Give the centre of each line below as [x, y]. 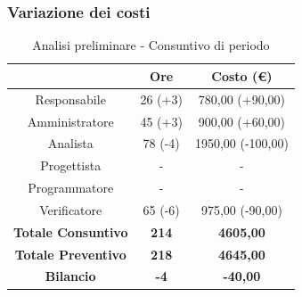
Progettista [71, 165]
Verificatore [71, 209]
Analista [70, 143]
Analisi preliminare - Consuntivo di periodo [151, 45]
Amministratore [70, 121]
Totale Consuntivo [71, 231]
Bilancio [70, 276]
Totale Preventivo [70, 254]
